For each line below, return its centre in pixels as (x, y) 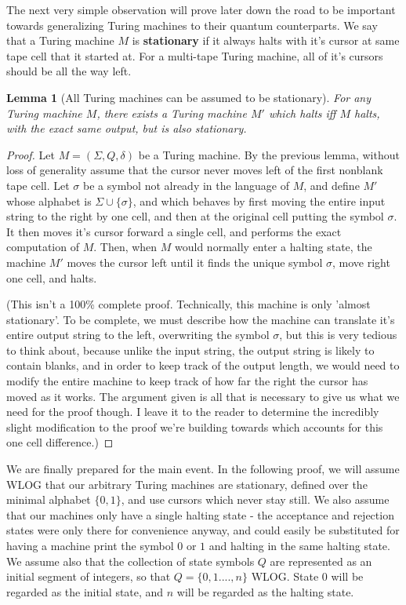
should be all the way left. (69, 71)
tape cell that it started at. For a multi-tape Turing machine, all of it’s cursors (195, 55)
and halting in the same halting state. (299, 545)
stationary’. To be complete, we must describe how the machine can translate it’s (201, 319)
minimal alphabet (49, 499)
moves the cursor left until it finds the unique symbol (195, 262)
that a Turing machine (60, 40)
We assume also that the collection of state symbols (130, 561)
